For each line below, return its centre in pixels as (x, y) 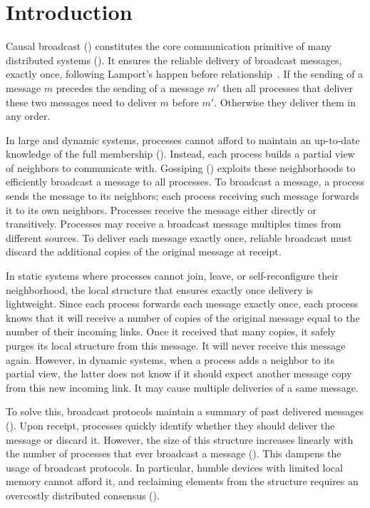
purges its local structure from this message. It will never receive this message (176, 345)
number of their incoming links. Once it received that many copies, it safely (171, 331)
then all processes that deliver (288, 87)
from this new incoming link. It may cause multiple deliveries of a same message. (182, 387)
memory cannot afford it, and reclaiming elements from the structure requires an (182, 481)
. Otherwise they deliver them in (285, 102)
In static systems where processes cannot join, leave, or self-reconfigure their (172, 276)
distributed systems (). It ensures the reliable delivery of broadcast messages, (174, 60)
